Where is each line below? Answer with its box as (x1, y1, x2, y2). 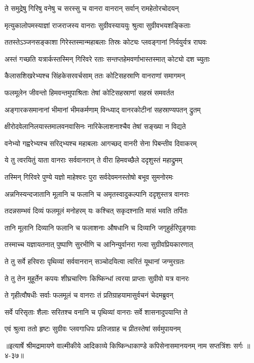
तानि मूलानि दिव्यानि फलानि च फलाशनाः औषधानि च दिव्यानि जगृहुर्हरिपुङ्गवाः (5, 222, 197, 232)
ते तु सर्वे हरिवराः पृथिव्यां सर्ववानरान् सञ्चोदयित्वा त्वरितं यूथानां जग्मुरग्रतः (5, 256, 185, 266)
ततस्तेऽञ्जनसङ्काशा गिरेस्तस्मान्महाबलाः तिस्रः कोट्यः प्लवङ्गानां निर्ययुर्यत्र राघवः (5, 37, 207, 47)
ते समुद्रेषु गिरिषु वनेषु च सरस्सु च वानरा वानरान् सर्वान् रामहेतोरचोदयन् (5, 3, 179, 13)
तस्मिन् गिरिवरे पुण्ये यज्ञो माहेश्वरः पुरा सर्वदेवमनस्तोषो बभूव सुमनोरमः (5, 171, 174, 182)
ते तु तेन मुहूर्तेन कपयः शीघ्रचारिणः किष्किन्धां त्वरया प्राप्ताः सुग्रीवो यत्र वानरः (5, 273, 190, 283)
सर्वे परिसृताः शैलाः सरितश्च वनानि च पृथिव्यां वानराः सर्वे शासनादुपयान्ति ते (5, 306, 188, 317)
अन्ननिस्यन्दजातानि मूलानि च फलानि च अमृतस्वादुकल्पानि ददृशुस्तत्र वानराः (5, 188, 190, 199)
